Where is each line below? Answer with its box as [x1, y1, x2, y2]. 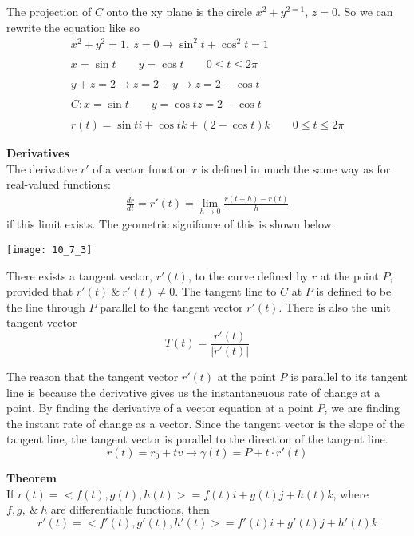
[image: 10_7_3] [6, 244, 93, 256]
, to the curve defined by [187, 267, 309, 284]
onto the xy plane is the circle [106, 3, 253, 19]
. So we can [337, 3, 393, 19]
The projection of [6, 3, 92, 19]
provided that [6, 283, 73, 300]
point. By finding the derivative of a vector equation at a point [6, 399, 313, 416]
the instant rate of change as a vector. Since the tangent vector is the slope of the [6, 415, 405, 431]
